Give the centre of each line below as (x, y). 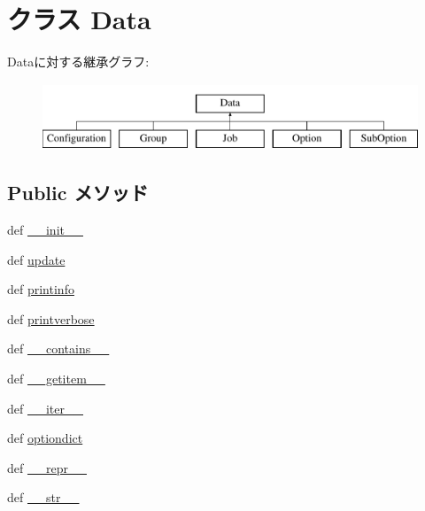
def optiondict (45, 438)
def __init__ (45, 230)
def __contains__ (58, 348)
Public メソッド (78, 193)
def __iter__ (45, 408)
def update (36, 259)
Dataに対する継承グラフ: (78, 62)
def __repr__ (47, 467)
